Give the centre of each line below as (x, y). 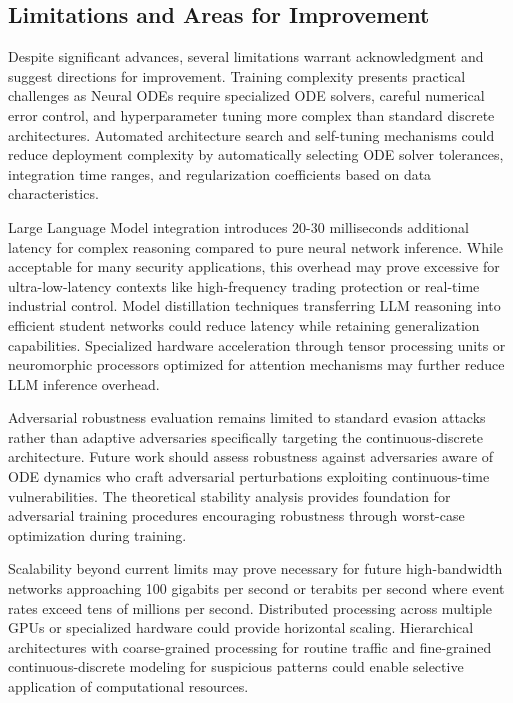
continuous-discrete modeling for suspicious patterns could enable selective (236, 666)
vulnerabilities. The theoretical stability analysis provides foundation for (229, 495)
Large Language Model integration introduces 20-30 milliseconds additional (238, 226)
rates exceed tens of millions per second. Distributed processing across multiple (250, 607)
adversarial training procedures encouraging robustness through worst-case (236, 515)
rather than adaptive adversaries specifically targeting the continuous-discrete (246, 436)
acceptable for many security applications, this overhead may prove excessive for (254, 266)
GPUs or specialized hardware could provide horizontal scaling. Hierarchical (241, 627)
